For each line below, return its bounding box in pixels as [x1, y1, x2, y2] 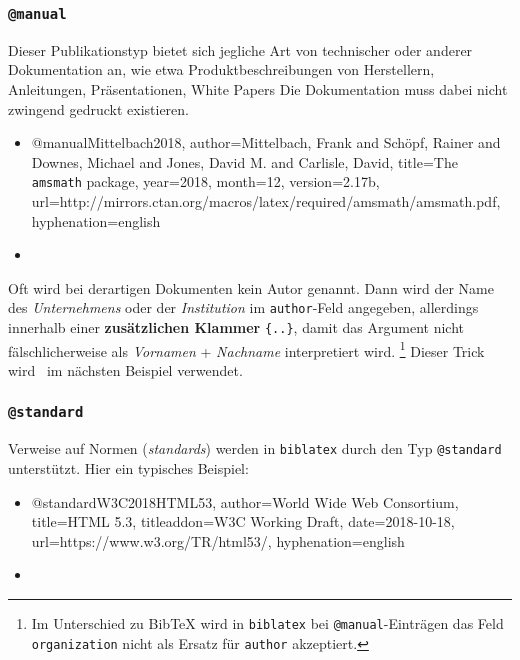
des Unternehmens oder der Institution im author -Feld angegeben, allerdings [8, 297, 479, 318]
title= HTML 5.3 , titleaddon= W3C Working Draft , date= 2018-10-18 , [31, 511, 455, 532]
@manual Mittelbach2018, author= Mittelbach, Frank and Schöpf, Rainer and [31, 132, 501, 153]
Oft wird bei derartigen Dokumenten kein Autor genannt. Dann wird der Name [8, 277, 494, 298]
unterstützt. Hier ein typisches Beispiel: [8, 457, 249, 478]
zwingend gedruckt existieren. [8, 98, 189, 119]
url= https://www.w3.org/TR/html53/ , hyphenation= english [31, 530, 405, 551]
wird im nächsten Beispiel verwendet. [8, 359, 243, 380]
